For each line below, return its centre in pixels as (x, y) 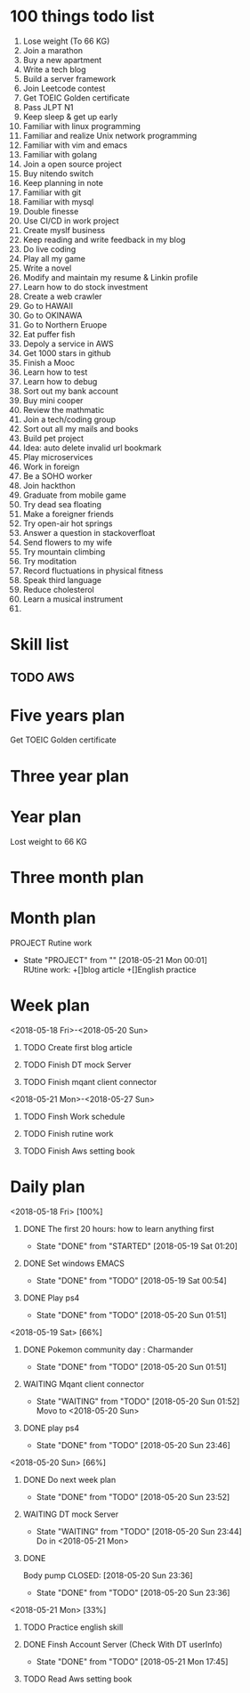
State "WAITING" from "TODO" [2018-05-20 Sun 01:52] (138, 1401)
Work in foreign (51, 466)
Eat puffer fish (49, 334)
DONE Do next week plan (69, 1479)
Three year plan (70, 776)
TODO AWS (42, 677)
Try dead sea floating (62, 504)
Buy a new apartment (62, 60)
